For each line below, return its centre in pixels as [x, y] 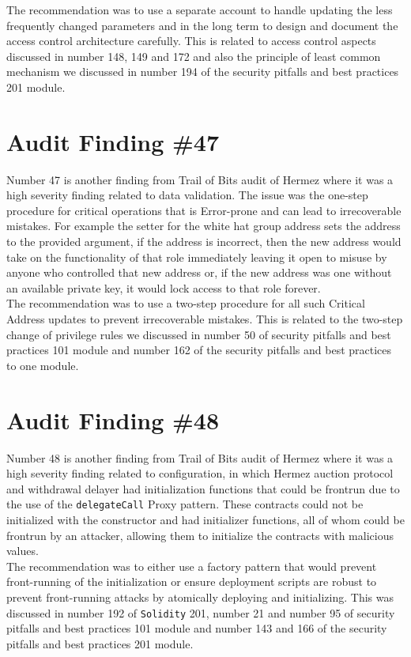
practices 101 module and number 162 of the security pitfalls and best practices [199, 350]
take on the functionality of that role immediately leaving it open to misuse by [197, 257]
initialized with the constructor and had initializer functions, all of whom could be [205, 519]
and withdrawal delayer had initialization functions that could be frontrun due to [203, 488]
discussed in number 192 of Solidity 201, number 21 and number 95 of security [201, 612]
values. [23, 551]
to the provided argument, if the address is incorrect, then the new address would [204, 242]
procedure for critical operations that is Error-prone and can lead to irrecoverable [204, 210]
